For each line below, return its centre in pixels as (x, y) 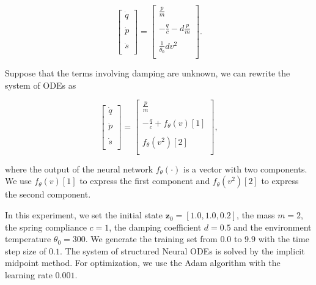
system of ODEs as (41, 85)
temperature (28, 239)
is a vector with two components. (245, 168)
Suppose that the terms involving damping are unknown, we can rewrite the (148, 73)
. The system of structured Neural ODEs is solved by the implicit (182, 250)
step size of (26, 250)
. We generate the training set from (151, 239)
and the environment (273, 227)
